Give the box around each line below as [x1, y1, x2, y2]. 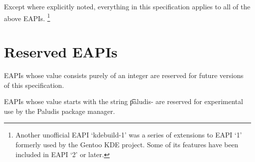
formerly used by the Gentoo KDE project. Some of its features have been [15, 139, 238, 149]
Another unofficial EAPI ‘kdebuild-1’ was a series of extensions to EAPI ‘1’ [15, 130, 242, 140]
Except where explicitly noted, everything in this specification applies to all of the [4, 1, 251, 11]
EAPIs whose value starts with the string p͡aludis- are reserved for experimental [4, 96, 243, 107]
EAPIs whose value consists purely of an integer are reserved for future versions [4, 70, 244, 80]
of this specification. [4, 80, 64, 90]
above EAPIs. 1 [4, 11, 51, 23]
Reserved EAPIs [4, 42, 118, 62]
